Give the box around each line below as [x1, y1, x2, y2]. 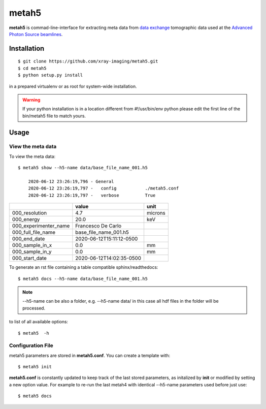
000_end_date [12, 235, 45, 242]
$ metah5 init [18, 364, 52, 370]
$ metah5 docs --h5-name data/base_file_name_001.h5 [18, 276, 148, 282]
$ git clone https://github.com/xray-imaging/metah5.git [18, 59, 159, 64]
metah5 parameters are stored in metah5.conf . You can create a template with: [9, 352, 170, 358]
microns [146, 210, 166, 217]
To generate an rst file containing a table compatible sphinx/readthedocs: [9, 264, 159, 270]
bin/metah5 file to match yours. [22, 113, 86, 119]
